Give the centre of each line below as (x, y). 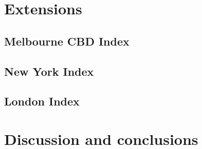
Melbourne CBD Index (67, 41)
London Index (42, 101)
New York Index (49, 71)
